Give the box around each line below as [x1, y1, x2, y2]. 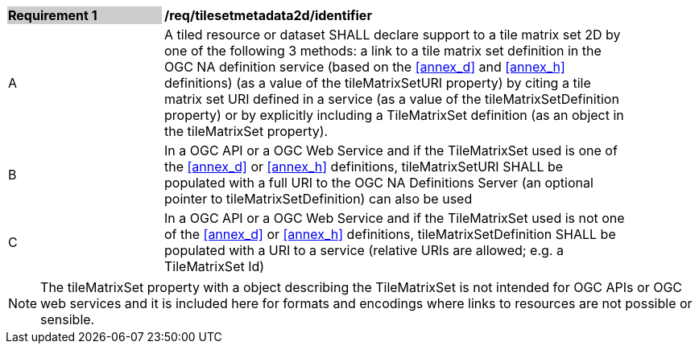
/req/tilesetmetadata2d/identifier [164, 7, 372, 23]
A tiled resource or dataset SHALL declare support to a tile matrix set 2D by [164, 27, 621, 43]
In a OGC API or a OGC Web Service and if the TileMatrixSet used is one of [164, 142, 618, 159]
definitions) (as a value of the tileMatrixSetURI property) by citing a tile [164, 75, 591, 91]
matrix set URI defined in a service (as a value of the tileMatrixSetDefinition [164, 91, 619, 107]
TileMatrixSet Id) [164, 258, 265, 274]
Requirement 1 [8, 7, 97, 23]
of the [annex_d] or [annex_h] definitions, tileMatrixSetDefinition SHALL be [164, 226, 616, 242]
